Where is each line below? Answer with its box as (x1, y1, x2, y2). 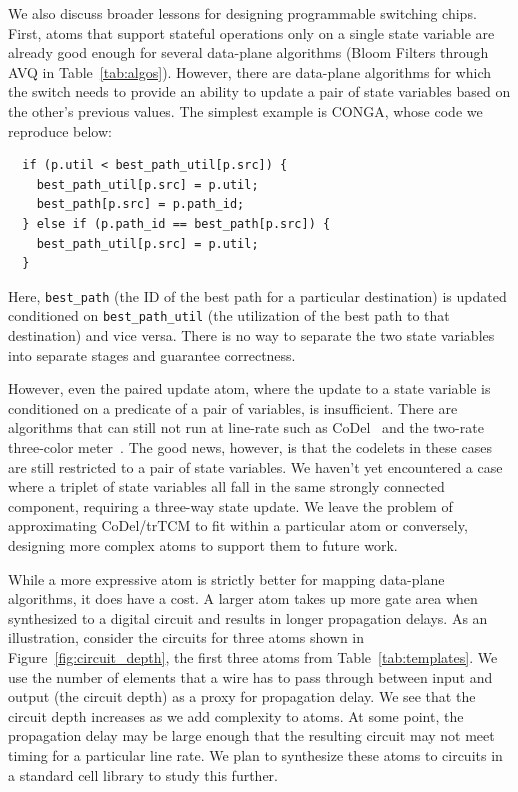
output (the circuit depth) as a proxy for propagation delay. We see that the (8, 686, 476, 707)
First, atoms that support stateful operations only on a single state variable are (8, 22, 495, 43)
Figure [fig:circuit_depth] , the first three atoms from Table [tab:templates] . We (8, 646, 498, 667)
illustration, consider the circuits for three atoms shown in (8, 627, 365, 648)
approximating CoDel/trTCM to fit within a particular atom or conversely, (8, 515, 468, 536)
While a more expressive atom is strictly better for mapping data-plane (8, 568, 445, 589)
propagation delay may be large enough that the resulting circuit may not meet (8, 725, 495, 746)
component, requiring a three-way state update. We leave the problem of (8, 495, 453, 516)
